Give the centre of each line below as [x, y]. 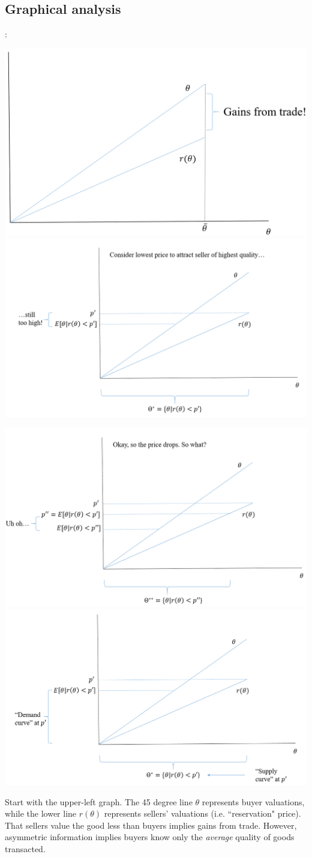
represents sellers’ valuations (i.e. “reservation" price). [202, 813]
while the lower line [41, 813]
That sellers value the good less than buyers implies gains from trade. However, [151, 825]
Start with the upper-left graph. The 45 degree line [99, 801]
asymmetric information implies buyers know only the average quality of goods [150, 837]
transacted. [25, 849]
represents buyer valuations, [253, 801]
